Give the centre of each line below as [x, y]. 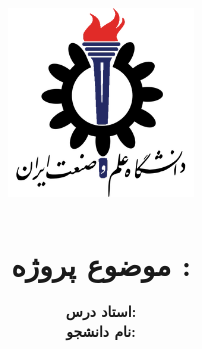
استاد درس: [101, 311]
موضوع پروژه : [101, 263]
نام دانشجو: [101, 331]
